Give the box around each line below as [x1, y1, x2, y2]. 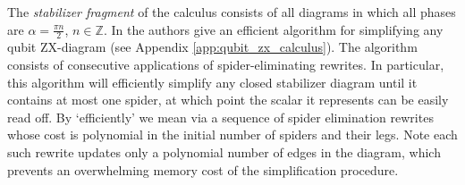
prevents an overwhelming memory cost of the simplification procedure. [7, 160, 399, 179]
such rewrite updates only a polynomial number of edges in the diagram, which [7, 142, 441, 161]
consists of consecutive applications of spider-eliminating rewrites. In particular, [7, 55, 444, 74]
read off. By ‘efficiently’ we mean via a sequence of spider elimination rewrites [7, 107, 434, 126]
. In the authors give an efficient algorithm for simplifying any [103, 20, 444, 38]
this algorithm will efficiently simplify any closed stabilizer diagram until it [7, 72, 418, 91]
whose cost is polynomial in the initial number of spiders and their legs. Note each [7, 125, 458, 144]
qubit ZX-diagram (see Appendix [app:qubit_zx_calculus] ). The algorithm [7, 38, 418, 56]
